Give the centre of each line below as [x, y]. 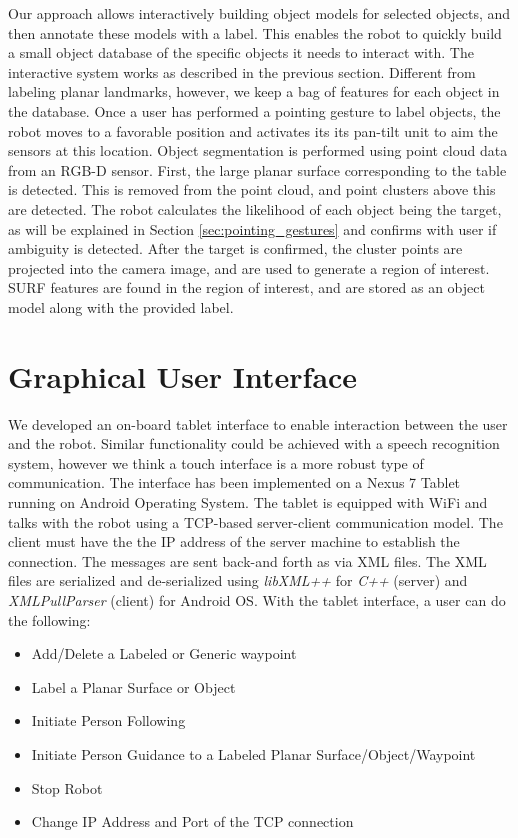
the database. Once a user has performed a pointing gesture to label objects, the [254, 110]
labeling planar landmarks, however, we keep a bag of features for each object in [254, 91]
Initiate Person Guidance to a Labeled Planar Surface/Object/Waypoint [253, 753]
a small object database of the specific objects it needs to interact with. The [241, 52]
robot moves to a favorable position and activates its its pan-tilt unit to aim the [253, 130]
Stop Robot [67, 787]
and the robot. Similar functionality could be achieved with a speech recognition [254, 443]
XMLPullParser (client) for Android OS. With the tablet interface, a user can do [257, 599]
